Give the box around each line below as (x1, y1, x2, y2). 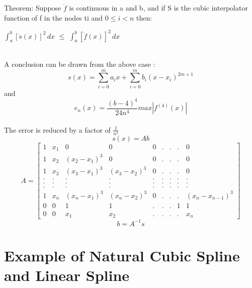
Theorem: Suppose (4, 3, 61, 13)
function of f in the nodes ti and (4, 12, 103, 23)
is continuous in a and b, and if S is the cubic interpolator (69, 3, 248, 13)
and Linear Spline (4, 265, 130, 285)
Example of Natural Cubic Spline (4, 245, 240, 266)
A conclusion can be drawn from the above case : (4, 59, 155, 69)
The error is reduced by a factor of (4, 124, 111, 135)
